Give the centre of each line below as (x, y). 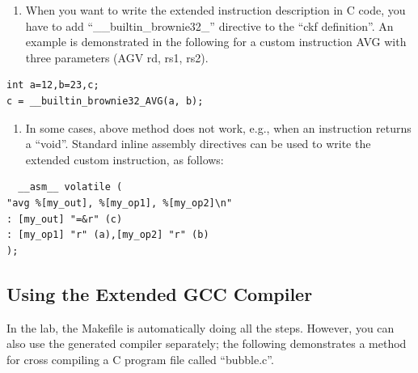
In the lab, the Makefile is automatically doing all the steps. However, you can (201, 327)
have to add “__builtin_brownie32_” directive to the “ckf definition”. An (209, 25)
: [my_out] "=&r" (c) (65, 219)
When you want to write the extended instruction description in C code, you (215, 10)
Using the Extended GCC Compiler (160, 293)
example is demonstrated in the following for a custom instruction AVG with (216, 42)
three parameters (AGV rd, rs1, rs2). (117, 57)
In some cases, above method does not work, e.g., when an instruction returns (218, 127)
